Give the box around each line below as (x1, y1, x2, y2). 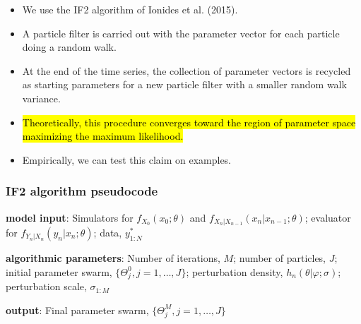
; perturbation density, (186, 264, 283, 279)
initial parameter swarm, (6, 264, 112, 279)
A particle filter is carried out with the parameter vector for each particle (22, 25, 340, 40)
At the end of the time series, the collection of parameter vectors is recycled (22, 63, 351, 78)
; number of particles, (233, 251, 326, 265)
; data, (93, 225, 122, 240)
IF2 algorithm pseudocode (6, 182, 158, 200)
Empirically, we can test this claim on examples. (22, 152, 232, 167)
